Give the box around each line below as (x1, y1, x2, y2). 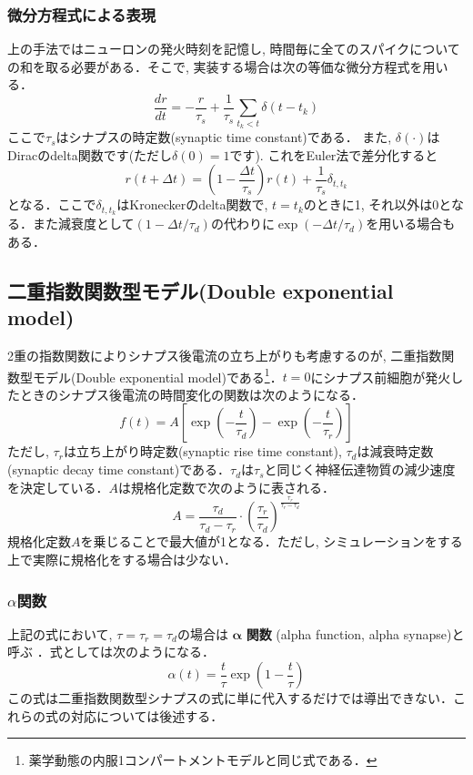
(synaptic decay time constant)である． (7, 460, 230, 479)
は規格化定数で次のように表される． (118, 477, 336, 496)
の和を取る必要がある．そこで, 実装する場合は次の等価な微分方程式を (7, 56, 423, 76)
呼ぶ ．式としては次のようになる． (7, 642, 215, 661)
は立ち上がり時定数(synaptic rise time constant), (63, 442, 342, 461)
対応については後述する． (70, 706, 224, 725)
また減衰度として (32, 214, 135, 233)
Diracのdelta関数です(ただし (7, 145, 173, 164)
